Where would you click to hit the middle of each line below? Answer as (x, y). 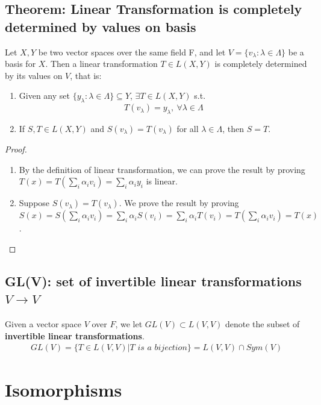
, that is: (86, 75)
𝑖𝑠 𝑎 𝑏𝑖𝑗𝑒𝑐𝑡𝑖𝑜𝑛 (162, 348)
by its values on (34, 75)
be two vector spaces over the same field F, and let (132, 52)
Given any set (44, 96)
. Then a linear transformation (101, 64)
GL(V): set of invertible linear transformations (153, 281)
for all (188, 128)
